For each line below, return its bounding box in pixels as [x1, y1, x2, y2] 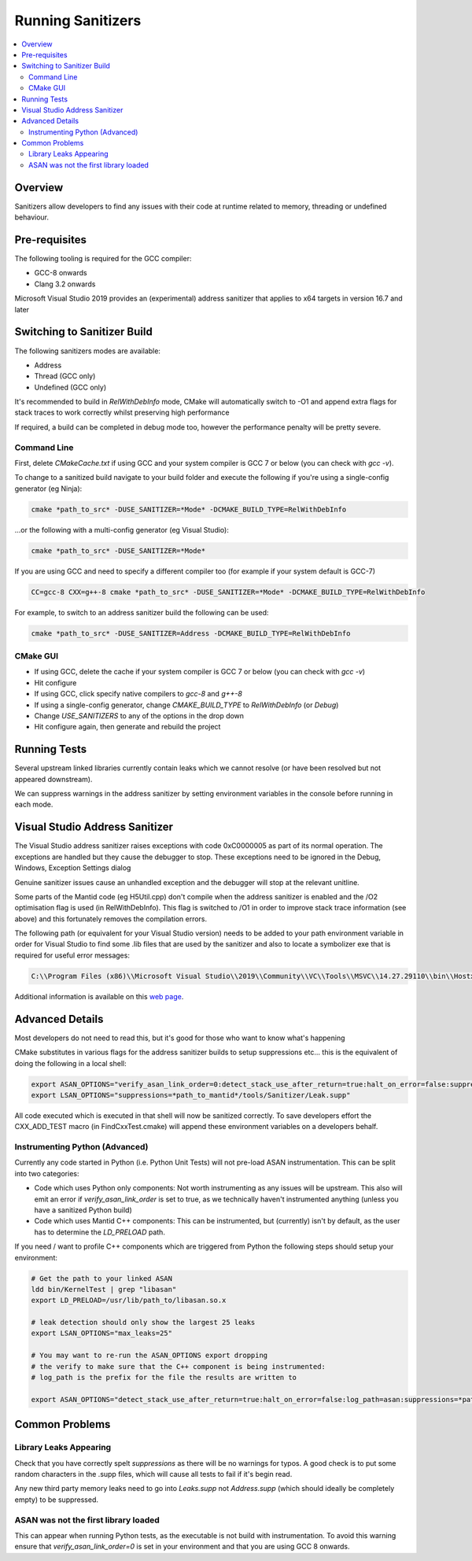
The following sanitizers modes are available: [14, 346, 161, 356]
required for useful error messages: [14, 950, 130, 960]
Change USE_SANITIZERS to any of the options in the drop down [34, 710, 244, 720]
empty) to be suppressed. [14, 1495, 98, 1504]
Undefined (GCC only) [34, 382, 106, 392]
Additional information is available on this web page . [14, 991, 184, 1001]
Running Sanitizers [14, 12, 142, 29]
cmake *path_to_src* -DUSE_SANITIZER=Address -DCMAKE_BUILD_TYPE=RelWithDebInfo [31, 629, 351, 637]
